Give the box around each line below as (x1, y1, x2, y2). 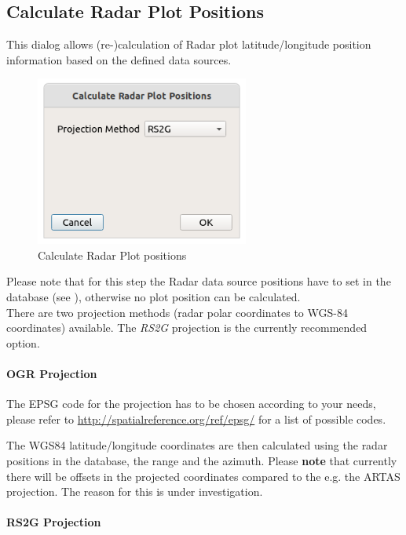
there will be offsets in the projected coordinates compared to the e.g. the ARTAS (6, 468, 401, 484)
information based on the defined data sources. (6, 51, 232, 67)
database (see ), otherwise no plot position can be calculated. (6, 288, 301, 304)
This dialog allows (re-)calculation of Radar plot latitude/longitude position (6, 36, 371, 53)
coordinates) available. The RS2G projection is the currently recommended (6, 319, 368, 336)
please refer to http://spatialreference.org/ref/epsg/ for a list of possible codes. (6, 410, 386, 427)
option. (6, 334, 40, 351)
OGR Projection (6, 365, 97, 381)
